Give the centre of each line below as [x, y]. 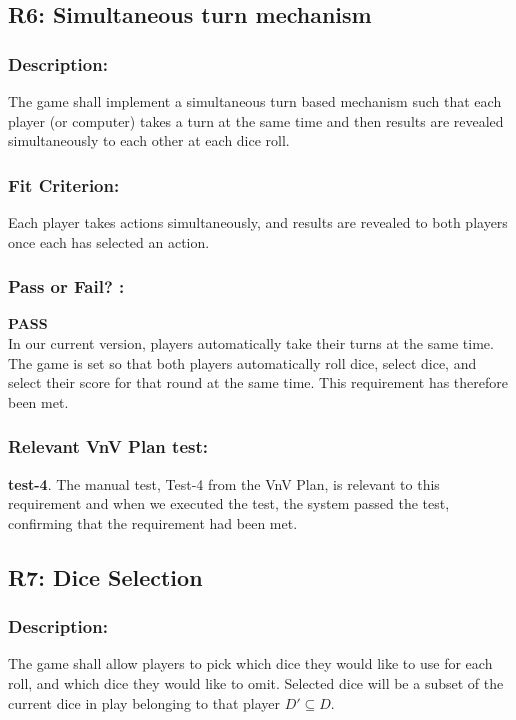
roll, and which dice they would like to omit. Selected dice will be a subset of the [256, 682]
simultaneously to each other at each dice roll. [149, 140]
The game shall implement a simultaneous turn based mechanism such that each [255, 101]
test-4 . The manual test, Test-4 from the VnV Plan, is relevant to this [224, 483]
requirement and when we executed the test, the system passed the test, [229, 503]
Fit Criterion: [64, 184]
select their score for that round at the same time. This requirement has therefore [258, 382]
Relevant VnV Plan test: [108, 446]
